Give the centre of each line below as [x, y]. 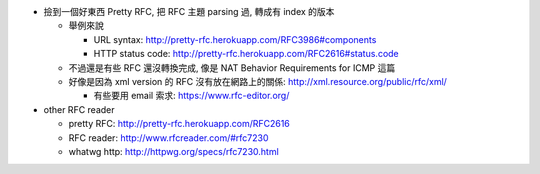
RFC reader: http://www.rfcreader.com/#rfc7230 [168, 137]
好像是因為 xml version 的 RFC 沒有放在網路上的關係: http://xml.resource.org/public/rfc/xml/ [257, 81]
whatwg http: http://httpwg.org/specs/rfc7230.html [173, 151]
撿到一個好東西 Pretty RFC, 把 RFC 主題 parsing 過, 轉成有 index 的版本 [189, 11]
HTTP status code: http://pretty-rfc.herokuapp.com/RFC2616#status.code [246, 54]
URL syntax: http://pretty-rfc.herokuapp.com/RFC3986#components [235, 39]
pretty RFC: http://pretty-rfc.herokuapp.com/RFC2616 [179, 124]
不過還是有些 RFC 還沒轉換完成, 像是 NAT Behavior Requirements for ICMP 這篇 [232, 67]
